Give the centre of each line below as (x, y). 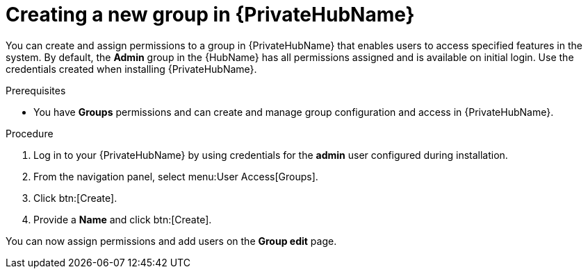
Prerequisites (36, 90)
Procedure (30, 133)
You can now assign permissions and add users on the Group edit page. (171, 241)
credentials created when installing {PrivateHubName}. (131, 69)
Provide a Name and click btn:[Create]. (123, 219)
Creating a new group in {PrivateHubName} (210, 15)
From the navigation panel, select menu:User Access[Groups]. (176, 176)
